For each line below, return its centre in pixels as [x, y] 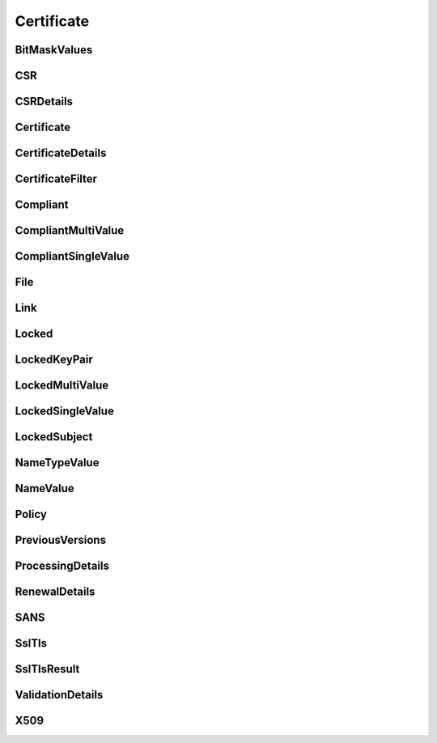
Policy [31, 514]
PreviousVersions [61, 540]
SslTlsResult [47, 669]
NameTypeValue [57, 463]
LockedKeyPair [54, 360]
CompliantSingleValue [72, 256]
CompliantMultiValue [70, 231]
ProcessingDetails [62, 566]
